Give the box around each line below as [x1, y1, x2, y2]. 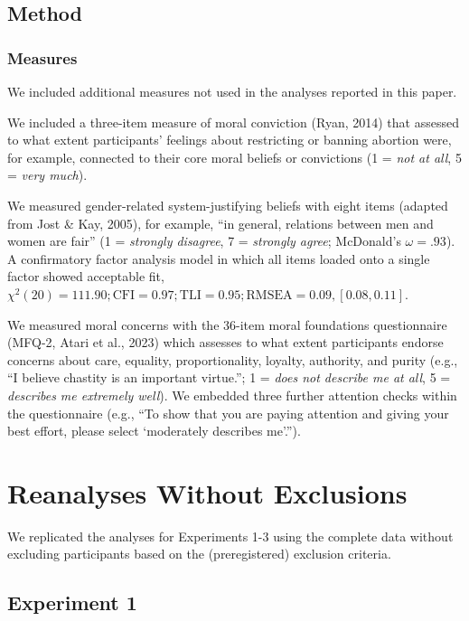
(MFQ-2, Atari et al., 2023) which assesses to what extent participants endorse [7, 333, 444, 352]
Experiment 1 [7, 588, 137, 616]
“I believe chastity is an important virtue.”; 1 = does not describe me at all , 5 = [7, 368, 451, 387]
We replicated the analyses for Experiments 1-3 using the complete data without [7, 526, 454, 545]
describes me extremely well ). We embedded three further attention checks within [7, 385, 457, 404]
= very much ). [7, 165, 88, 184]
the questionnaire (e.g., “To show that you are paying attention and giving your [7, 403, 449, 422]
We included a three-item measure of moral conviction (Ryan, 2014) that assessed [7, 112, 459, 131]
